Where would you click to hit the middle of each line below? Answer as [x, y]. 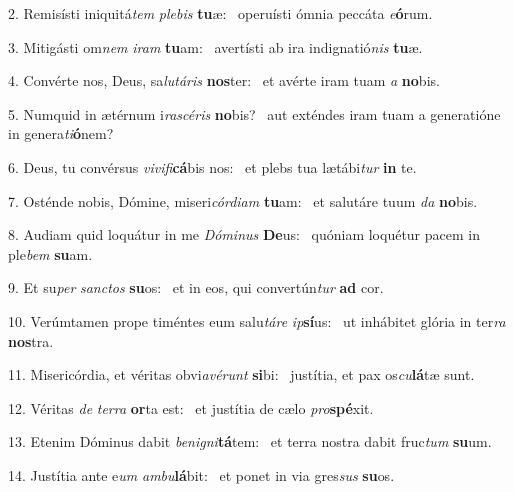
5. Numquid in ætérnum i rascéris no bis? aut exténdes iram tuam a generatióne [254, 113]
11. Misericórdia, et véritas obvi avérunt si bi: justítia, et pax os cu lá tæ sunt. [241, 374]
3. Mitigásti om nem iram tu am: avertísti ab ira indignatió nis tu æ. [215, 46]
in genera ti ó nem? [61, 133]
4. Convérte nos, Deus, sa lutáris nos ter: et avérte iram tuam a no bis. [224, 80]
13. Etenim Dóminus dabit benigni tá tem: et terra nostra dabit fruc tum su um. [250, 441]
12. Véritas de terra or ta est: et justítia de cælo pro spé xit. [191, 407]
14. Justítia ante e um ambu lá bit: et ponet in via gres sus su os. [201, 474]
